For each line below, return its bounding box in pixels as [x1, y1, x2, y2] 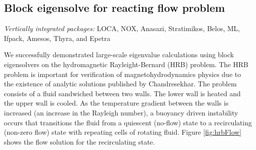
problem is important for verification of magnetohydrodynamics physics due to [4, 69, 241, 79]
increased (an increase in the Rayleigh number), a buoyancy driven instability [4, 107, 238, 117]
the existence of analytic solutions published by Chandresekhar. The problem [4, 78, 237, 89]
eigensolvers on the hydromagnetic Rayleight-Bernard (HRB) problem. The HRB [4, 59, 249, 69]
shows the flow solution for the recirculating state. [4, 136, 155, 147]
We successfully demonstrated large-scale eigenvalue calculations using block [4, 49, 234, 60]
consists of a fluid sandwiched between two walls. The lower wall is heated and [4, 88, 241, 98]
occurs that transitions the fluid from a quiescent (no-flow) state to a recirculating [4, 117, 252, 127]
